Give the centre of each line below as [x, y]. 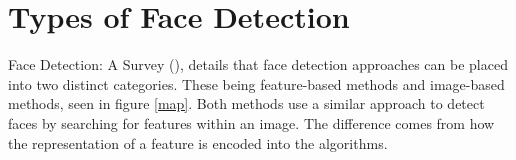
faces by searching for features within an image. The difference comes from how [251, 122]
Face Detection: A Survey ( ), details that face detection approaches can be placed [258, 64]
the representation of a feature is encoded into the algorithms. [198, 142]
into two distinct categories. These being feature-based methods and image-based [256, 83]
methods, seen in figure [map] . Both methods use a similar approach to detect [246, 103]
